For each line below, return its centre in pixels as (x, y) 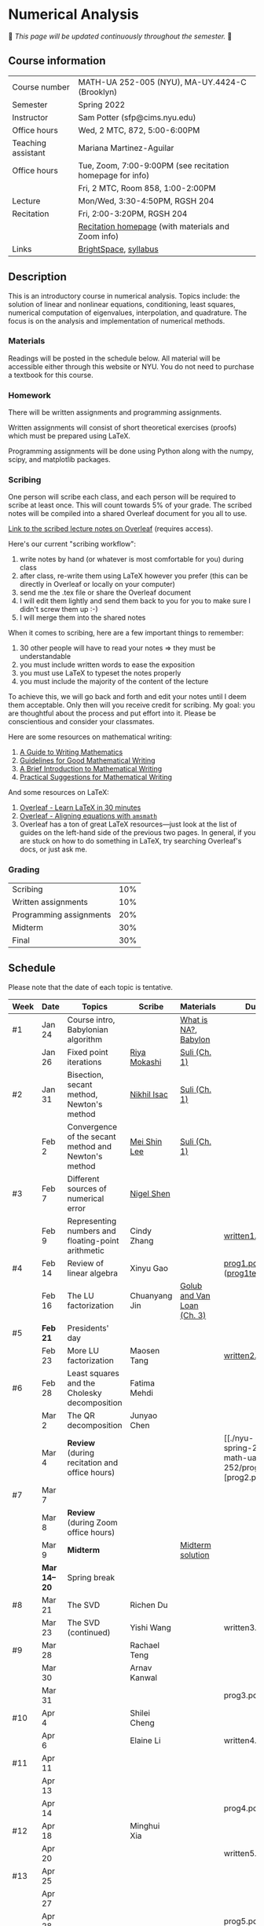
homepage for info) (114, 175)
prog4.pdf (242, 1808)
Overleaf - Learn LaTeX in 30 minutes (80, 807)
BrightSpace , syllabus (118, 249)
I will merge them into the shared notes (82, 617)
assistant (29, 152)
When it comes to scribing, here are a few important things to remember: (126, 633)
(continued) (89, 1632)
